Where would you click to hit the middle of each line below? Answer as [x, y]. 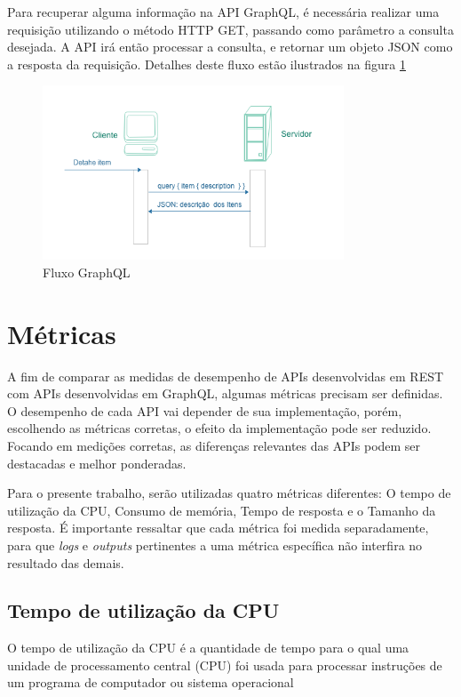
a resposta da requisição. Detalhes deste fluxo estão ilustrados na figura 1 [207, 64]
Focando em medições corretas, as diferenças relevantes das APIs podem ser [214, 445]
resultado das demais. [66, 562]
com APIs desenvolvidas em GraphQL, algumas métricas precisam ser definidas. [225, 393]
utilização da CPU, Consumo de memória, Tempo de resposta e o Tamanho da [222, 510]
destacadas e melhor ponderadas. [97, 463]
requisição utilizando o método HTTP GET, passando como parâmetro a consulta [230, 29]
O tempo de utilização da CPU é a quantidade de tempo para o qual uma [208, 648]
